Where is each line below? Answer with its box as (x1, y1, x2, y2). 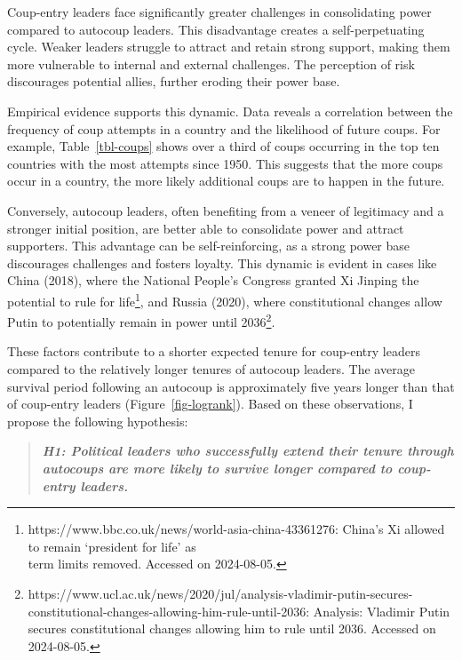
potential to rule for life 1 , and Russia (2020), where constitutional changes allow (7, 289, 442, 310)
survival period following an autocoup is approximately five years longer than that (7, 377, 455, 395)
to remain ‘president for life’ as (28, 537, 196, 555)
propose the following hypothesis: (7, 411, 188, 430)
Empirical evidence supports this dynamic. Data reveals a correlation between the (7, 101, 453, 120)
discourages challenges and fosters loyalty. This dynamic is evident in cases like (7, 253, 437, 272)
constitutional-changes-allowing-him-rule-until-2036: (28, 601, 310, 620)
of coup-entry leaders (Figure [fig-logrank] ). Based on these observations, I (7, 394, 413, 413)
